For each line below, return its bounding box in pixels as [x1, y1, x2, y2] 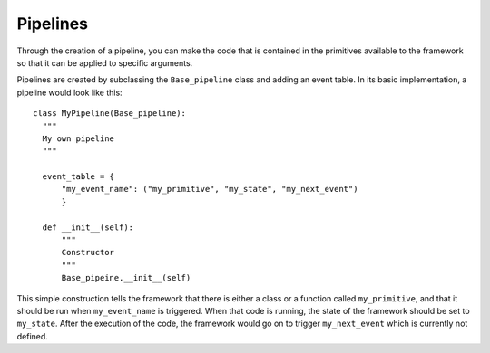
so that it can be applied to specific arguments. [16, 57, 193, 68]
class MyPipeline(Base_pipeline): [33, 109, 186, 119]
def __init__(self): [42, 222, 134, 233]
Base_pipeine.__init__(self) [61, 272, 191, 283]
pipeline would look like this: [16, 87, 122, 98]
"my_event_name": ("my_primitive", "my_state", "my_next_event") [61, 184, 358, 195]
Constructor [61, 247, 115, 258]
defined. [16, 330, 49, 341]
